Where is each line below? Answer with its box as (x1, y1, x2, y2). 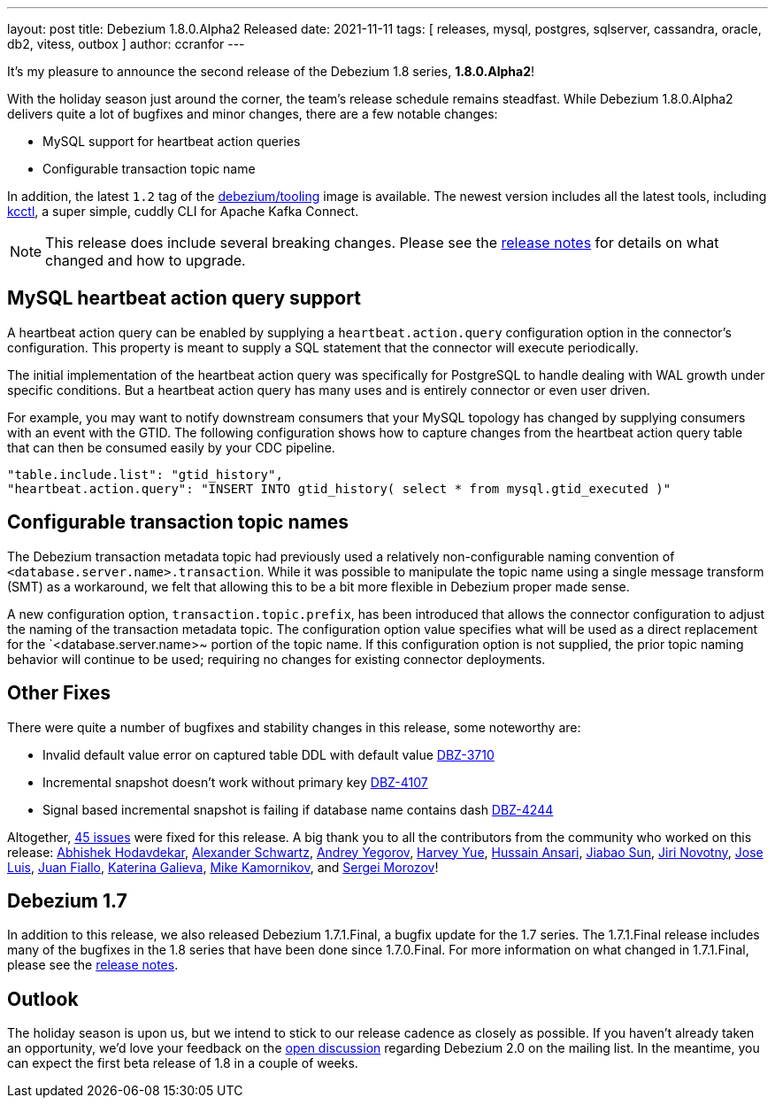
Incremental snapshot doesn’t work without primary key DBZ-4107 (42, 774, 428, 790)
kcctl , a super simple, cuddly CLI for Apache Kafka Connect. (7, 204, 359, 219)
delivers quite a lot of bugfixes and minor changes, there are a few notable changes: (7, 106, 498, 121)
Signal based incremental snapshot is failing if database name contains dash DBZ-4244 (42, 801, 554, 817)
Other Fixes (7, 682, 111, 705)
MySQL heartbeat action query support (7, 287, 361, 310)
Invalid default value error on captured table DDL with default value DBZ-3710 (42, 746, 495, 762)
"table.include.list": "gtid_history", (7, 467, 283, 482)
